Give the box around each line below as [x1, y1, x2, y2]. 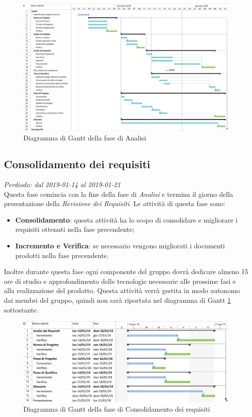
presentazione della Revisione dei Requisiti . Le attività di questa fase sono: [4, 198, 225, 208]
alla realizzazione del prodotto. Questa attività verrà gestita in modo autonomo [4, 285, 240, 295]
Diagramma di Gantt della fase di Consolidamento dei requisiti [23, 403, 210, 414]
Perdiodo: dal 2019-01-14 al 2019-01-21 [4, 179, 121, 190]
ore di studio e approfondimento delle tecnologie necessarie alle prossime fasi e [4, 276, 236, 286]
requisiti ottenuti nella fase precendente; [15, 224, 135, 234]
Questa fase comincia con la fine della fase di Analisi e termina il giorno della [4, 189, 234, 199]
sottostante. [4, 304, 39, 314]
